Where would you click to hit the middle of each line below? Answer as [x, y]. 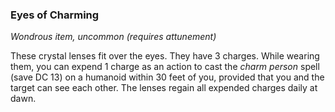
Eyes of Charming [55, 15]
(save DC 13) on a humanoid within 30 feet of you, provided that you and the [167, 77]
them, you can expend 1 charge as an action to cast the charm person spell [165, 67]
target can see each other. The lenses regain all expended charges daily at [164, 88]
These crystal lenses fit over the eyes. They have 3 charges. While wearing [165, 56]
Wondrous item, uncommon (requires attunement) [113, 37]
